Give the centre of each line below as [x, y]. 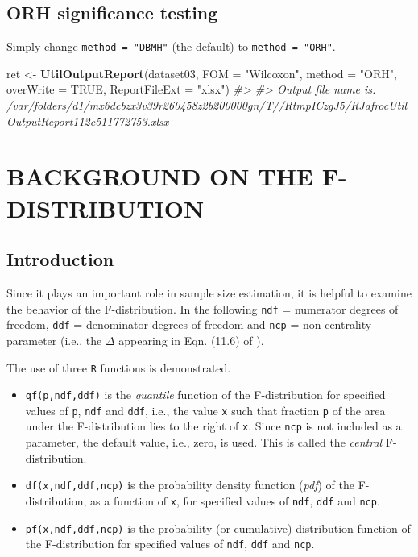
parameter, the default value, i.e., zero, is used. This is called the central [204, 442]
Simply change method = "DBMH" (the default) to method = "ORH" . [171, 46]
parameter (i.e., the [54, 340]
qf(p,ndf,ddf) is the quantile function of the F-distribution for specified [205, 395]
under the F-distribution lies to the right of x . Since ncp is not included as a [213, 426]
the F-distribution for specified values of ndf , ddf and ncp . [170, 544]
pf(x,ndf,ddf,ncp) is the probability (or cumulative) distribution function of [218, 528]
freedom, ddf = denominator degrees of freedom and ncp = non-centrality [189, 324]
